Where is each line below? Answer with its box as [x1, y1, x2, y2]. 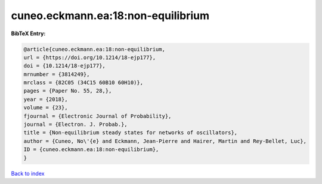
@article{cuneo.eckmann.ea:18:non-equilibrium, [23, 45, 165, 53]
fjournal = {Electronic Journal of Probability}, [23, 112, 172, 119]
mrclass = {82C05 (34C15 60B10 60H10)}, [23, 79, 143, 86]
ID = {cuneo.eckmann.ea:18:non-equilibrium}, [23, 146, 159, 153]
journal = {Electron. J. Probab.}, [23, 121, 128, 128]
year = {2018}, [23, 96, 68, 103]
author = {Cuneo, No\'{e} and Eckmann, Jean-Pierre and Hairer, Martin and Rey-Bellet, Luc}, [23, 137, 307, 145]
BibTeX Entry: [11, 30, 46, 37]
